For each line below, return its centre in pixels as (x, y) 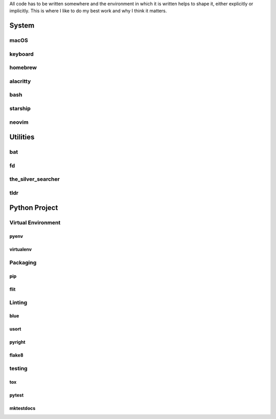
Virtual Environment (35, 223)
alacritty (20, 81)
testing (18, 368)
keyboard (22, 54)
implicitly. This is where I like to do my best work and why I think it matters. (88, 11)
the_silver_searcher (34, 179)
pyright (17, 342)
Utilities (22, 137)
